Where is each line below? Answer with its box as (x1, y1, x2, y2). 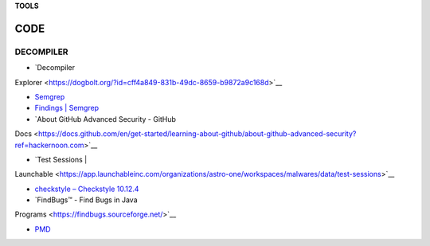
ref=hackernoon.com (14, 140, 84, 150)
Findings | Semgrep (34, 103, 100, 113)
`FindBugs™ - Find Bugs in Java (34, 195, 138, 205)
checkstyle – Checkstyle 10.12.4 (34, 184, 139, 193)
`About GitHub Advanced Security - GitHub (34, 114, 177, 123)
